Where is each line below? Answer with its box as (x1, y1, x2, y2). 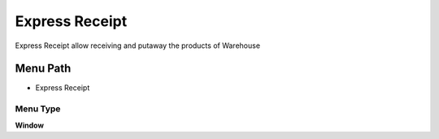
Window (15, 120, 45, 130)
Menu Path (15, 62, 72, 76)
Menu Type (15, 103, 61, 115)
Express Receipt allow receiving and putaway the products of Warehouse (15, 41, 260, 50)
